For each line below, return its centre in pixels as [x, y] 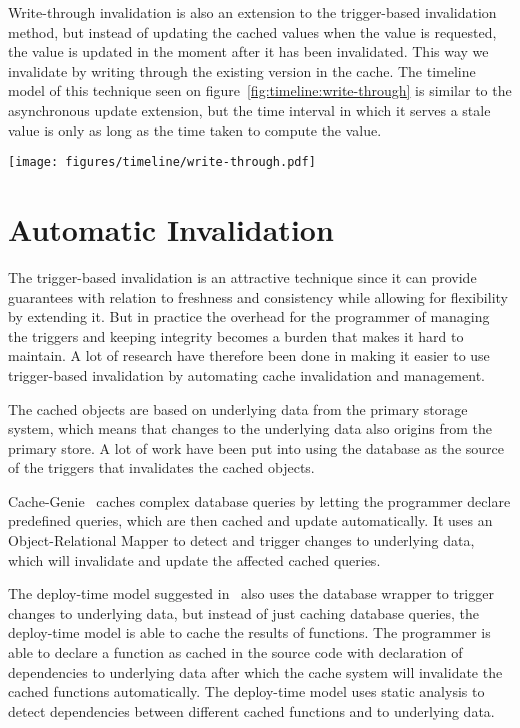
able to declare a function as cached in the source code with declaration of [235, 652]
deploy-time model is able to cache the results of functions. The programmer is [249, 632]
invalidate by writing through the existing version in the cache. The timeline [242, 70]
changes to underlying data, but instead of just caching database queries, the [244, 612]
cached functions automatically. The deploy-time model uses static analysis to [246, 691]
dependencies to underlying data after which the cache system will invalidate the [255, 671]
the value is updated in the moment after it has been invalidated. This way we [248, 51]
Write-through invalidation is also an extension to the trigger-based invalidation [252, 12]
